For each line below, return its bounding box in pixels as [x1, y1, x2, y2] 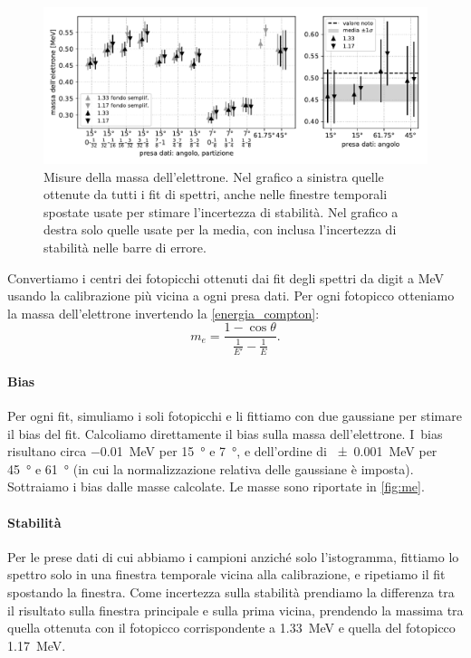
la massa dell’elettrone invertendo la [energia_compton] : [7, 303, 320, 322]
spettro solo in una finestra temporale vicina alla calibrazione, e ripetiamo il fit [7, 565, 446, 584]
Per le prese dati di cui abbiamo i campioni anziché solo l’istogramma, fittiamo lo [7, 547, 459, 566]
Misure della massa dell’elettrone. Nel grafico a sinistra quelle [43, 167, 384, 186]
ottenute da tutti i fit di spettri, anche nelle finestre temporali [43, 185, 388, 204]
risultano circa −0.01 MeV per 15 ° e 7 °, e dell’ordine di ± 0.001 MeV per [7, 442, 437, 461]
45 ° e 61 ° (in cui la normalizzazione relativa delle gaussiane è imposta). [7, 459, 414, 478]
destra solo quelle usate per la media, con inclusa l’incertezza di [43, 220, 397, 239]
